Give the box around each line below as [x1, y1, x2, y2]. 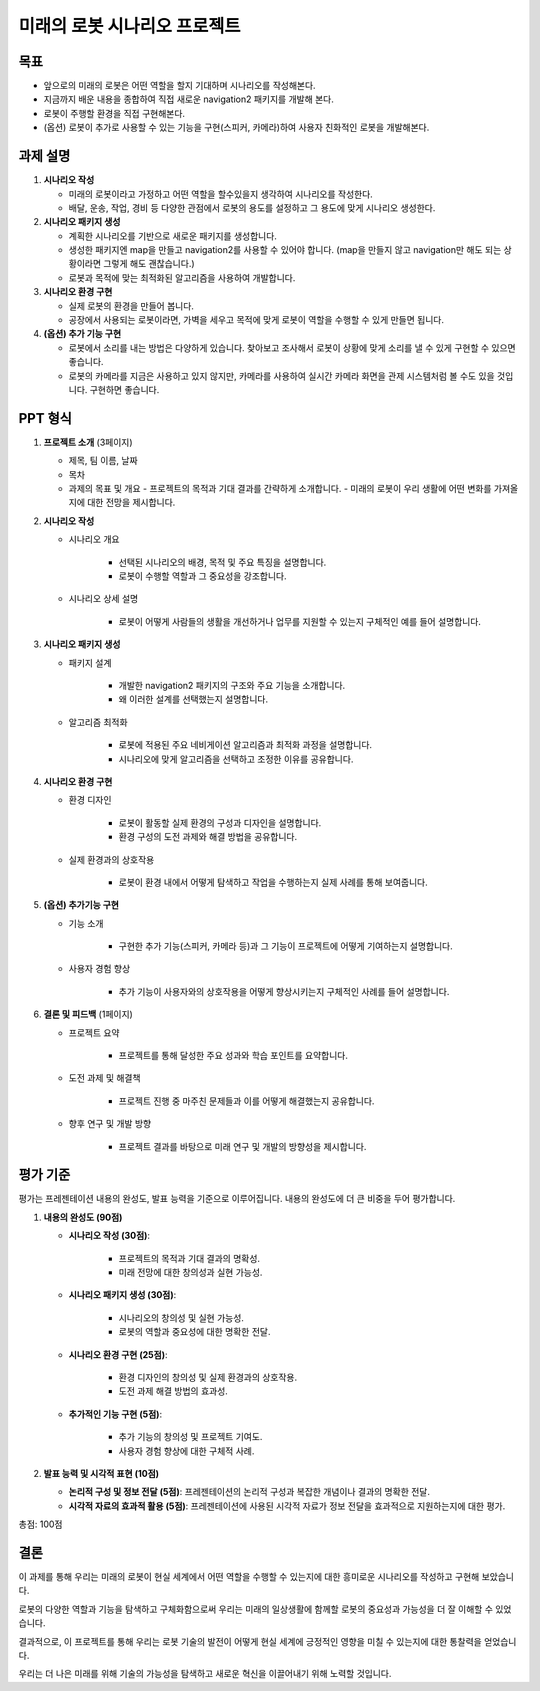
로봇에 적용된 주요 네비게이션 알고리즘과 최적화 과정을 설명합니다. [118, 739, 373, 751]
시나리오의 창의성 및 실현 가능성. [118, 1311, 245, 1324]
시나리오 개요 [68, 533, 120, 545]
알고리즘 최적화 [68, 716, 129, 728]
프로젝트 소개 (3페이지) [43, 436, 134, 448]
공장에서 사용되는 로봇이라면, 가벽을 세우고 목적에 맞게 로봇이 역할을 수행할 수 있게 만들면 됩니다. [68, 314, 445, 326]
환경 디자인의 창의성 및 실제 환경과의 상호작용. [118, 1371, 298, 1383]
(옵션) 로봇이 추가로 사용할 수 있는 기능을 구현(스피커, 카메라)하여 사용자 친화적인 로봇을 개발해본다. [43, 121, 430, 134]
